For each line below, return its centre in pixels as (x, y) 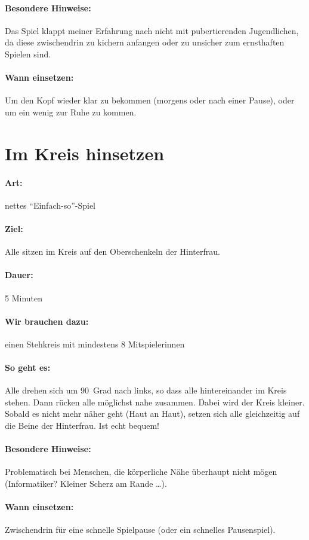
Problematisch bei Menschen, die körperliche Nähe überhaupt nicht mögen (141, 472)
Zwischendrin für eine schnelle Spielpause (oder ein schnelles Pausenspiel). (140, 530)
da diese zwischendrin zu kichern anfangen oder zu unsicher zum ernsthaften (145, 42)
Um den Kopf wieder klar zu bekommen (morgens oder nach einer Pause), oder (150, 100)
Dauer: (19, 275)
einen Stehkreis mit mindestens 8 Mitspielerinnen (95, 344)
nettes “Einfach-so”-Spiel (50, 205)
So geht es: (28, 367)
